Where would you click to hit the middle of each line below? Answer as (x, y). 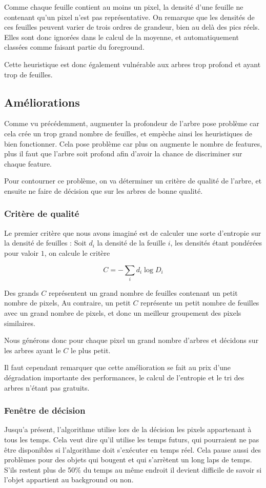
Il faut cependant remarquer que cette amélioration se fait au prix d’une (118, 367)
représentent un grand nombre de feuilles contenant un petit (143, 292)
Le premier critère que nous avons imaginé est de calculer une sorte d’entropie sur (133, 232)
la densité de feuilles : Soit (45, 243)
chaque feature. (28, 163)
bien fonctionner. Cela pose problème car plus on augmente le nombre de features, (133, 143)
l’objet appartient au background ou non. (69, 480)
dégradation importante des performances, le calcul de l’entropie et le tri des (124, 377)
